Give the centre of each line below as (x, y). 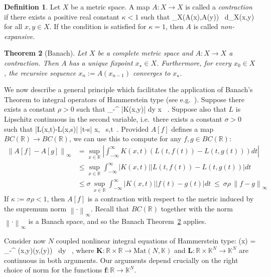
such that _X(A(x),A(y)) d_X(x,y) (197, 16)
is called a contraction (219, 7)
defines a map (192, 128)
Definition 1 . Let (32, 7)
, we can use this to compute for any (125, 138)
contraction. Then (31, 62)
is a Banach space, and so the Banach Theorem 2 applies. (117, 221)
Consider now (25, 240)
